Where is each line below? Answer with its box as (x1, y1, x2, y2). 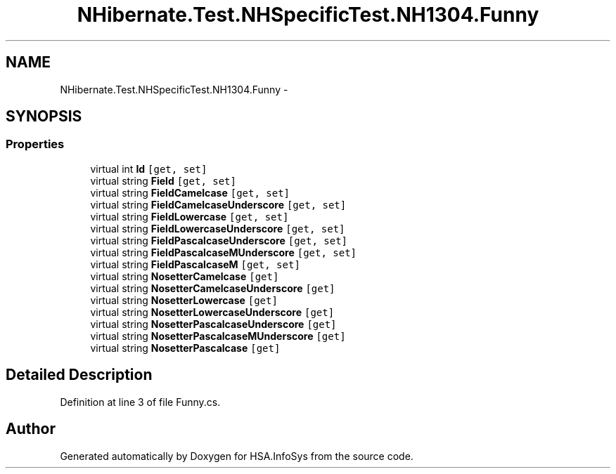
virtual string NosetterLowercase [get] (90, 294, 278, 306)
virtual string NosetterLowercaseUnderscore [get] (90, 305, 335, 318)
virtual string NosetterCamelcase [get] (90, 270, 279, 282)
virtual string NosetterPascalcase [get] (90, 341, 281, 354)
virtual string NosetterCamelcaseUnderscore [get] (90, 282, 335, 294)
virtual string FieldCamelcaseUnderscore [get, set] (90, 198, 347, 211)
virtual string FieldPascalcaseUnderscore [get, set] (90, 234, 347, 246)
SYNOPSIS (6, 107, 82, 126)
